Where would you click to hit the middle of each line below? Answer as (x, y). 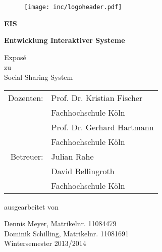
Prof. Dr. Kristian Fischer (97, 97)
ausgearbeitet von (31, 206)
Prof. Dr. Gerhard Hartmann (102, 127)
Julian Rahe (72, 156)
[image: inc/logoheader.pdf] (73, 7)
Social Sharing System (39, 77)
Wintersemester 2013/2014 (45, 243)
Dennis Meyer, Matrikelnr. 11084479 (60, 223)
